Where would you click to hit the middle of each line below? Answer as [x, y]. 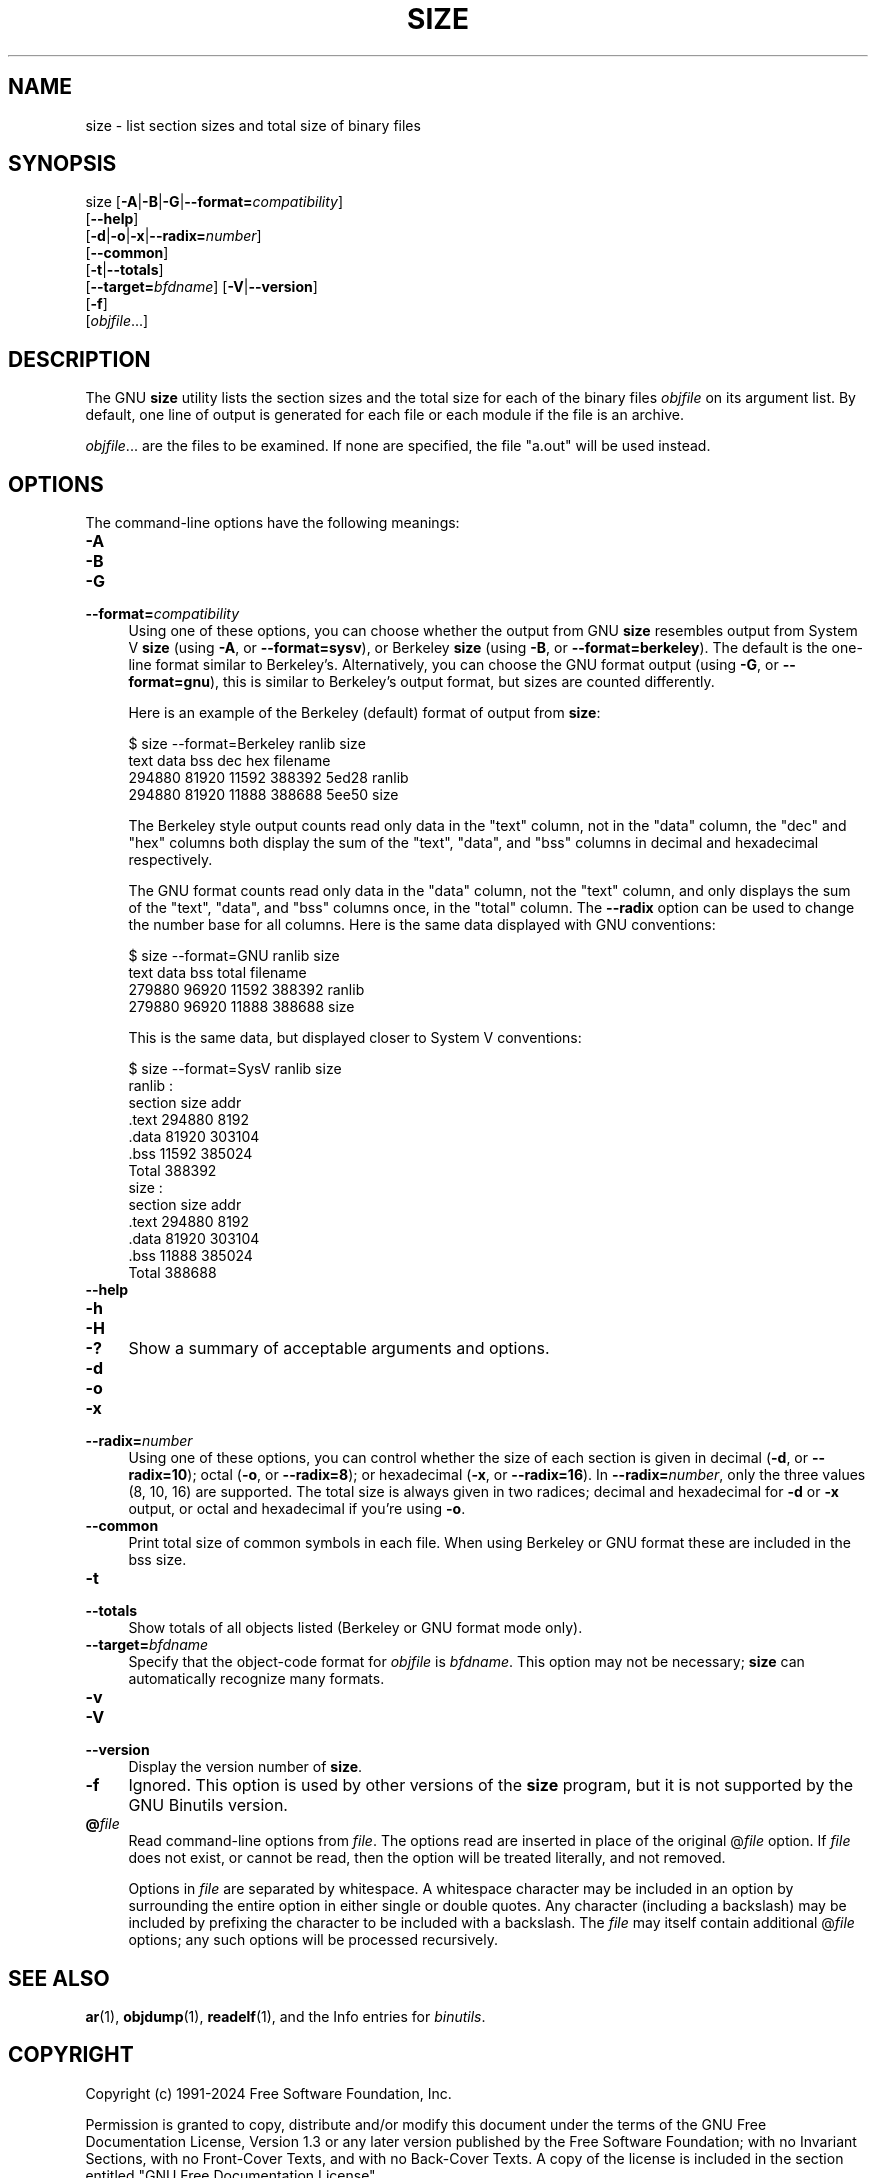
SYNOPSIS [62, 164]
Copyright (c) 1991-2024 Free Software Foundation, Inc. [268, 2093]
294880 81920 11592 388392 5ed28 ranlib [268, 778]
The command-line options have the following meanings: [272, 523]
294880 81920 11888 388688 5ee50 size [263, 795]
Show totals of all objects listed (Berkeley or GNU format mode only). [355, 1628]
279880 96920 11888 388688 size [241, 1007]
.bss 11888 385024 [190, 1256]
